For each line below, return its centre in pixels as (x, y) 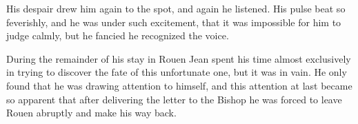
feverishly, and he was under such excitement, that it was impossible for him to (174, 22)
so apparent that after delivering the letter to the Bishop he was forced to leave (174, 99)
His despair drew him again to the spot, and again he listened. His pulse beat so (176, 8)
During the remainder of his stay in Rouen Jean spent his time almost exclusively (179, 58)
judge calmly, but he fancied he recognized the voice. (118, 35)
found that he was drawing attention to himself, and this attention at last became (179, 85)
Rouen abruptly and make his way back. (91, 113)
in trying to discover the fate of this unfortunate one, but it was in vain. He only (177, 72)
